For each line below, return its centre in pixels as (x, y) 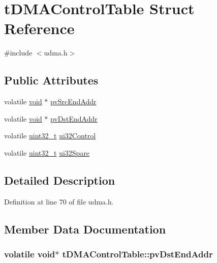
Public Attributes (51, 80)
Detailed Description (60, 180)
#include (18, 53)
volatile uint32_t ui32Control (50, 136)
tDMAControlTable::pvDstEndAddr (137, 254)
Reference (39, 28)
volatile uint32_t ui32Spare (47, 152)
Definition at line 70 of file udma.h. (59, 201)
